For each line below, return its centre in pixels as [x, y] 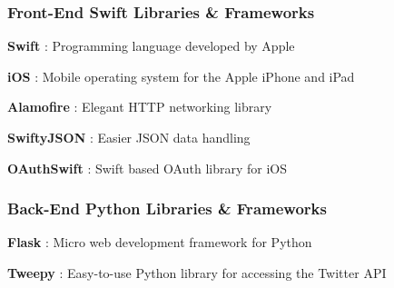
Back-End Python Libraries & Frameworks [167, 209]
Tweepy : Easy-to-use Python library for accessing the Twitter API [197, 273]
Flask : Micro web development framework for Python [160, 242]
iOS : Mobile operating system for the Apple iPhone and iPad [181, 76]
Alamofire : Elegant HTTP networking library [140, 107]
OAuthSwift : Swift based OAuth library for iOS [147, 168]
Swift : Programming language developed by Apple [151, 46]
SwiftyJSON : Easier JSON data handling [129, 137]
